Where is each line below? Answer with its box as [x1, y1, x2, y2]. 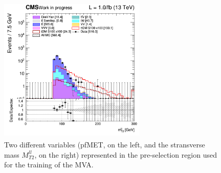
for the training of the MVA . [4, 159, 94, 170]
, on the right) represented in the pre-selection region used [34, 149, 217, 160]
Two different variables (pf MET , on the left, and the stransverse [4, 139, 205, 150]
